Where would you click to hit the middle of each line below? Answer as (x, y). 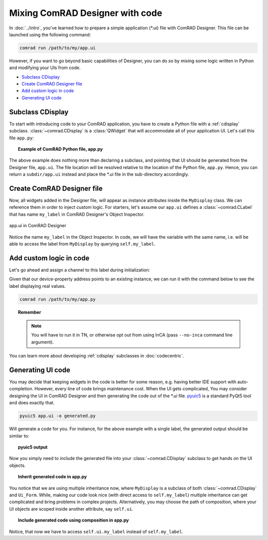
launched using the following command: (50, 34)
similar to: (19, 436)
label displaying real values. (37, 286)
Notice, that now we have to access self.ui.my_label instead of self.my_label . (96, 532)
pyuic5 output (33, 447)
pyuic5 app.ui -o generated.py (58, 416)
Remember (30, 312)
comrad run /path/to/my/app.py (58, 299)
